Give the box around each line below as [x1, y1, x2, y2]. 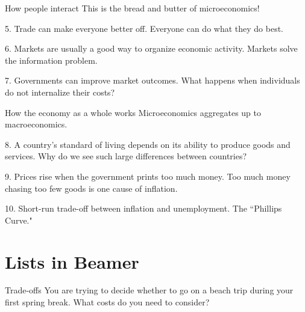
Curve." [5, 213, 33, 226]
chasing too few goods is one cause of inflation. [5, 182, 178, 194]
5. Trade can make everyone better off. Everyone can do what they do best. [5, 22, 284, 34]
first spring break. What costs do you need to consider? [5, 296, 210, 308]
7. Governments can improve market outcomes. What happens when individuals [5, 74, 300, 87]
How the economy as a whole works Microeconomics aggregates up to [5, 106, 262, 118]
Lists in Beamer [5, 249, 139, 274]
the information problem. [5, 54, 98, 66]
